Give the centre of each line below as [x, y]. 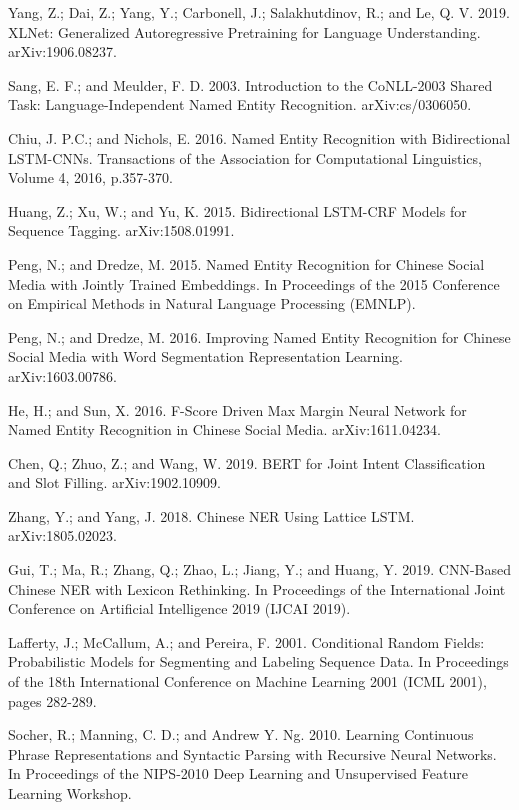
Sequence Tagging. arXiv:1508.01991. [121, 230]
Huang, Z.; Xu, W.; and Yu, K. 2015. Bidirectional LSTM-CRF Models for [237, 210]
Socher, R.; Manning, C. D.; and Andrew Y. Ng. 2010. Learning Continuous [241, 734]
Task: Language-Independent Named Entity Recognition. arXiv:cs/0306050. [240, 104]
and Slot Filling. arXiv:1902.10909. [115, 482]
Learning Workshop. [70, 793]
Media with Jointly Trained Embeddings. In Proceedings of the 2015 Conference [254, 283]
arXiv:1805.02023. [62, 535]
